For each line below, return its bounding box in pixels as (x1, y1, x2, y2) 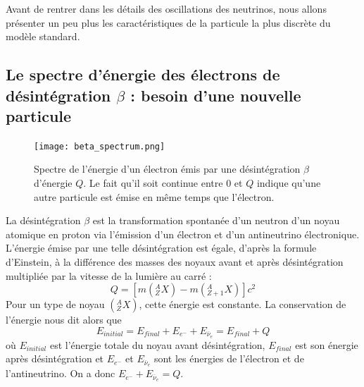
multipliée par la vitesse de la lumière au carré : (6, 268, 212, 283)
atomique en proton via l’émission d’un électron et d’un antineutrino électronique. (6, 226, 360, 241)
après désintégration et (6, 351, 104, 366)
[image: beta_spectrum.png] (34, 141, 165, 152)
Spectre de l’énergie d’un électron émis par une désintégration (34, 161, 301, 176)
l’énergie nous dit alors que (6, 312, 122, 327)
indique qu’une (256, 176, 321, 190)
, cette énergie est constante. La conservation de (139, 297, 346, 312)
